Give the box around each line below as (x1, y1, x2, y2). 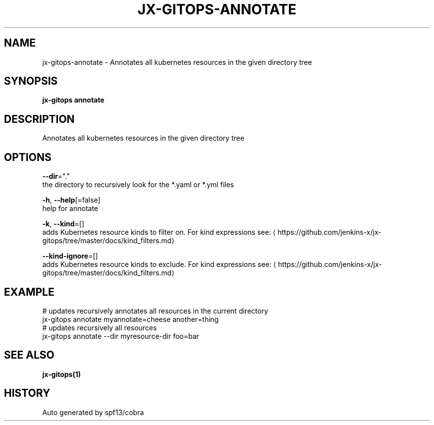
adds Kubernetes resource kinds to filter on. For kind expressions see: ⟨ (42, 228, 276, 237)
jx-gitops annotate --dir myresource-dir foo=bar (42, 331, 199, 340)
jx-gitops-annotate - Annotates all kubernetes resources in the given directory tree (42, 57, 312, 66)
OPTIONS (4, 151, 52, 163)
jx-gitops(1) (42, 370, 81, 378)
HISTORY (4, 387, 51, 400)
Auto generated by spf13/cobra (42, 408, 144, 417)
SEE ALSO (4, 349, 54, 362)
